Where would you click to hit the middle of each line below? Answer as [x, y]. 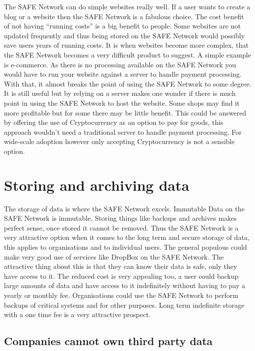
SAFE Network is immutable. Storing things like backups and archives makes [120, 218]
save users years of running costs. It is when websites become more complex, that [126, 45]
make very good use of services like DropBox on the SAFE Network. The [114, 256]
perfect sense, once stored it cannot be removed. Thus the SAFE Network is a [121, 227]
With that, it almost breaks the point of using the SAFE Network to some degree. [128, 83]
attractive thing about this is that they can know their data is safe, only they [121, 266]
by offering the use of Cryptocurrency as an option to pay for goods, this [114, 122]
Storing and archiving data [97, 185]
